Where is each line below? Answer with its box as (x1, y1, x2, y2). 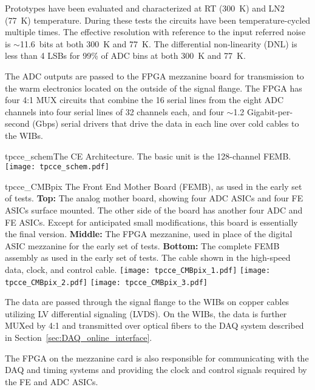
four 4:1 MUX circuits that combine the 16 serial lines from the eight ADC (5, 93, 284, 106)
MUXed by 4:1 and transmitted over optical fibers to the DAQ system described (5, 319, 304, 332)
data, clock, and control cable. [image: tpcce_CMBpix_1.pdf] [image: (5, 263, 271, 275)
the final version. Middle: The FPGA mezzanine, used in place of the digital (5, 227, 293, 240)
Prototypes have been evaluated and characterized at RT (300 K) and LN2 (5, 2, 285, 14)
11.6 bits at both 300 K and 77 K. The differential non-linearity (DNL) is (19, 37, 297, 50)
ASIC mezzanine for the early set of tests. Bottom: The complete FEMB (5, 239, 280, 252)
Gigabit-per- (246, 105, 293, 118)
